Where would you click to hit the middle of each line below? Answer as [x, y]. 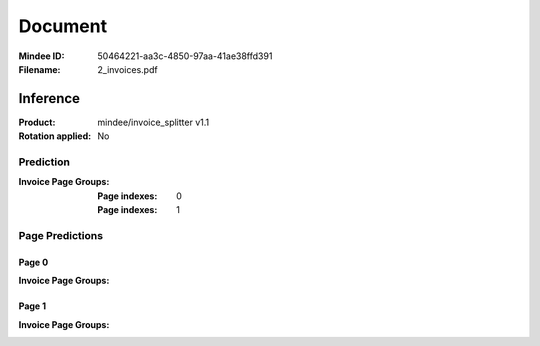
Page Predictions [61, 235]
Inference [49, 98]
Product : [37, 122]
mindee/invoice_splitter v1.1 [153, 122]
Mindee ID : [41, 56]
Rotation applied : [55, 136]
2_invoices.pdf [128, 69]
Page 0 [33, 262]
